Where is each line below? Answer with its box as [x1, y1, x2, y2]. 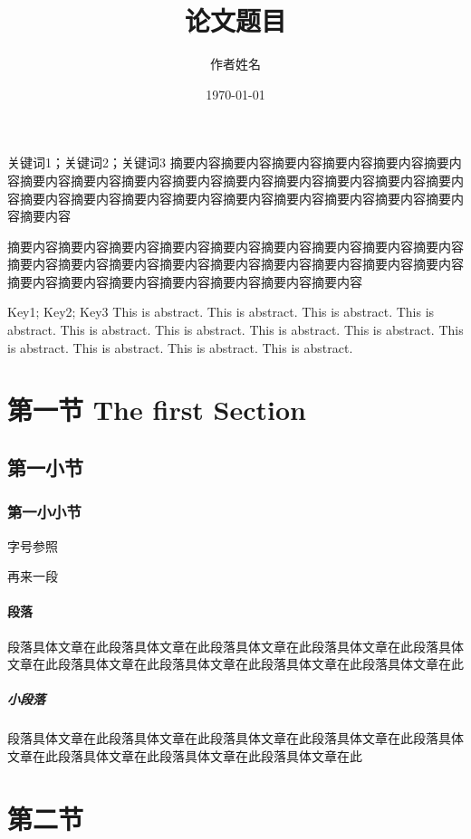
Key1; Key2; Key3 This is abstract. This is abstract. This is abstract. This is [7, 302, 435, 321]
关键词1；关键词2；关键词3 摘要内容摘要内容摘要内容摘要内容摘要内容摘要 [7, 153, 449, 172]
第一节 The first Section [7, 391, 307, 428]
